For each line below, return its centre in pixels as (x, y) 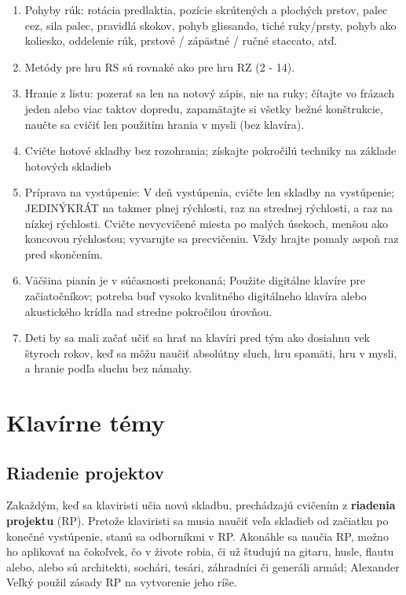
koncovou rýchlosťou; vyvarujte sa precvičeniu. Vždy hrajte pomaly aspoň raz (212, 239)
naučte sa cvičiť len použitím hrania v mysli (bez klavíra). (165, 124)
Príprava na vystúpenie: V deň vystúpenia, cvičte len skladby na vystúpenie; (210, 192)
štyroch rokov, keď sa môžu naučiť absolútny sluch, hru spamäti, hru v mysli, (211, 353)
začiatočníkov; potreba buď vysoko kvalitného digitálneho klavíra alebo (196, 295)
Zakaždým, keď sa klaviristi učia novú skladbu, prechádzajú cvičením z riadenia (201, 505)
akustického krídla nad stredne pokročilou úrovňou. (148, 311)
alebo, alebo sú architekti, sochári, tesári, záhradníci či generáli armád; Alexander (203, 566)
